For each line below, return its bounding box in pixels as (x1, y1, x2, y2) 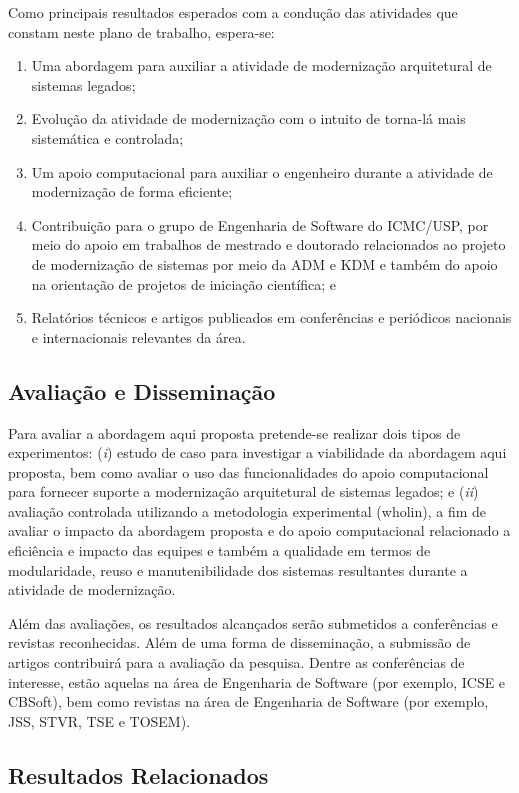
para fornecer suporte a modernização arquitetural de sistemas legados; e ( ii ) (8, 481, 479, 502)
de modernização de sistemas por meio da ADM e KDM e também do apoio (31, 253, 498, 274)
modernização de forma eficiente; (31, 181, 233, 202)
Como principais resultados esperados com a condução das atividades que (8, 2, 458, 22)
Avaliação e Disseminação (8, 375, 276, 406)
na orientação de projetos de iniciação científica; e (31, 273, 337, 294)
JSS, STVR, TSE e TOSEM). (8, 710, 191, 731)
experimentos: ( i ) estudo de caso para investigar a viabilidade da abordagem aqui (8, 442, 507, 463)
